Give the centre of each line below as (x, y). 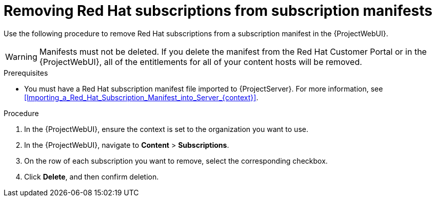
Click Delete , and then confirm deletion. (92, 176)
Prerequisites (26, 73)
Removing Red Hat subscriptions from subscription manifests (218, 11)
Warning (21, 57)
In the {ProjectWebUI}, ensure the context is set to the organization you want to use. (166, 129)
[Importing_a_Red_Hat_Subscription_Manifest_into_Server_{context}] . (141, 97)
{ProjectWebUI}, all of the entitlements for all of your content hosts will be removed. (201, 62)
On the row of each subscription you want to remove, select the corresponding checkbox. (176, 161)
